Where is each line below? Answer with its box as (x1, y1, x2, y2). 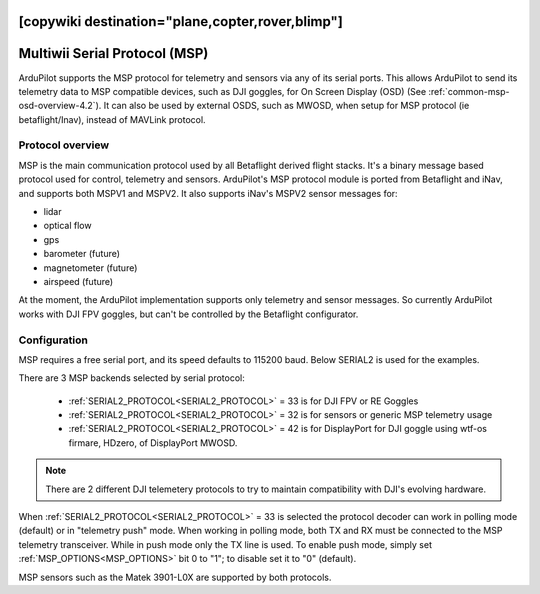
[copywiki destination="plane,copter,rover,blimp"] (18, 13, 344, 30)
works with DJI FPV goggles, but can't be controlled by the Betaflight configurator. (18, 308, 359, 320)
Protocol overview (18, 138, 110, 152)
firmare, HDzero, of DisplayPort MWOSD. (68, 436, 238, 449)
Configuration (18, 333, 89, 347)
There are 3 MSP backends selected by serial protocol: (18, 372, 245, 384)
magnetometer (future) (43, 261, 138, 274)
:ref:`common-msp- (428, 85, 510, 97)
